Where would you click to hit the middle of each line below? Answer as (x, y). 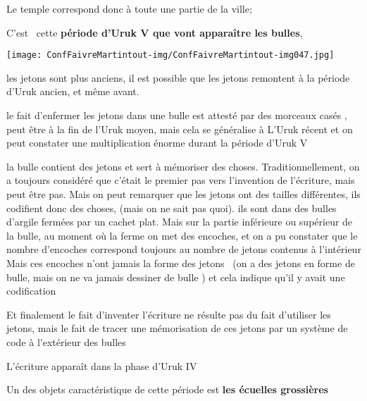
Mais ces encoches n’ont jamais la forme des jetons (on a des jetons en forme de (181, 263)
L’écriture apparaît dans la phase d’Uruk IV (102, 365)
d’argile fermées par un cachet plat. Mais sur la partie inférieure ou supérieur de (180, 222)
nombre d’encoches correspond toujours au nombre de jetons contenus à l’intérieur (184, 249)
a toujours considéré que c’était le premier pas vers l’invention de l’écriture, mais (181, 180)
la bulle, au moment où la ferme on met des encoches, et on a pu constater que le (182, 235)
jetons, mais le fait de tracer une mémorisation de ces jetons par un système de (177, 328)
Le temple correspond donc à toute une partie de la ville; (129, 8)
